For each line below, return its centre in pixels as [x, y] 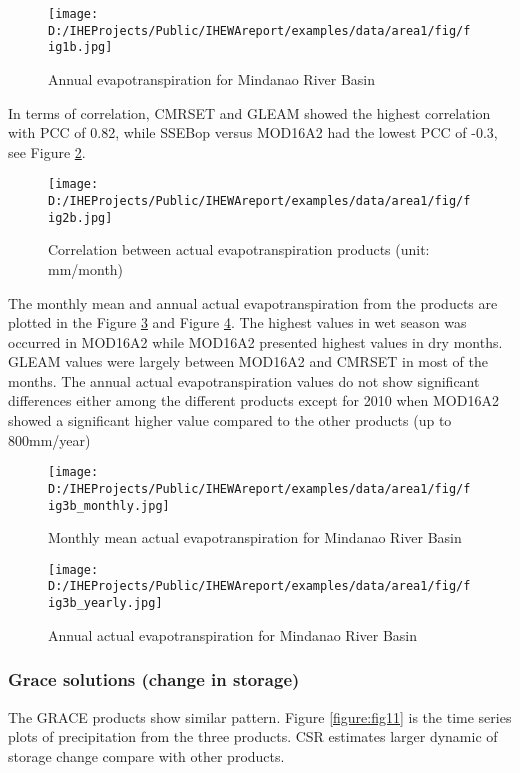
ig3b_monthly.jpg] [109, 505]
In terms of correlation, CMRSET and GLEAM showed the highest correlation [249, 112]
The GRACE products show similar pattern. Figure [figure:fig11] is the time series [260, 716]
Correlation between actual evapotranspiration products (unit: [239, 249]
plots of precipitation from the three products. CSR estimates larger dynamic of [253, 736]
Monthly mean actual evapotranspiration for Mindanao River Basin [255, 537]
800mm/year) [49, 439]
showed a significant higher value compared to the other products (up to [230, 420]
